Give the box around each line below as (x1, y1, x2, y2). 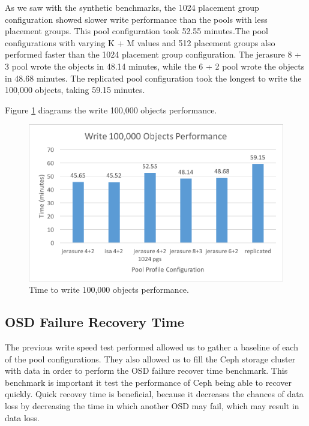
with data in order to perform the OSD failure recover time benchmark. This (5, 364, 288, 377)
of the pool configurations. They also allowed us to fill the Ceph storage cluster (5, 352, 296, 365)
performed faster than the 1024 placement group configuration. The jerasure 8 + (5, 48, 301, 61)
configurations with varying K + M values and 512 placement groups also (5, 36, 275, 49)
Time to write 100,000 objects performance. (29, 283, 189, 296)
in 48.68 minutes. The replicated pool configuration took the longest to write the (5, 71, 302, 84)
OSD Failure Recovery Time (5, 313, 184, 331)
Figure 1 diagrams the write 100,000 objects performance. (5, 103, 217, 116)
